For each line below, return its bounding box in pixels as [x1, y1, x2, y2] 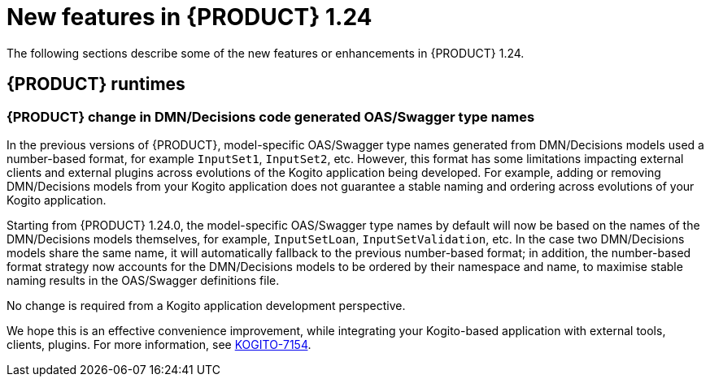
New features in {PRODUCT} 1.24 [7, 3, 372, 31]
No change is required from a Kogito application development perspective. [7, 298, 406, 312]
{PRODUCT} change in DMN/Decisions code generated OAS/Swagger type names [7, 108, 535, 125]
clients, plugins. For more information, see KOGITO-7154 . [7, 337, 311, 351]
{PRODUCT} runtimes [7, 74, 185, 95]
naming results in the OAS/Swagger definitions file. [7, 273, 280, 287]
